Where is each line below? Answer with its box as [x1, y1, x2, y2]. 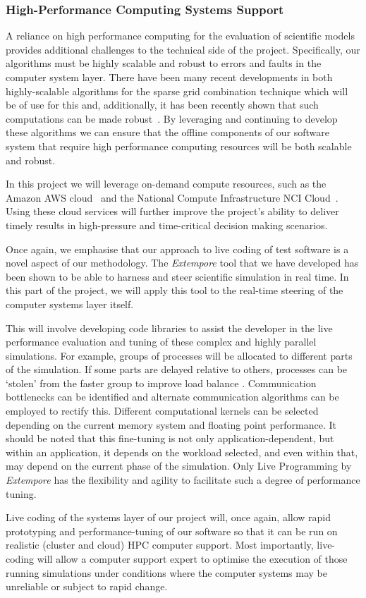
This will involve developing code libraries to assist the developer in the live [6, 320, 333, 335]
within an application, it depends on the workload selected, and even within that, [6, 444, 358, 459]
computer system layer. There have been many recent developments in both [6, 70, 333, 84]
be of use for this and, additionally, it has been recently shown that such [6, 97, 319, 112]
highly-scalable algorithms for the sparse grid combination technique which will [6, 83, 348, 98]
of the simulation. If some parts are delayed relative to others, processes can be [6, 362, 348, 377]
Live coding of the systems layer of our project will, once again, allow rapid [6, 510, 331, 525]
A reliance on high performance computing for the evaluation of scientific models [6, 28, 355, 43]
